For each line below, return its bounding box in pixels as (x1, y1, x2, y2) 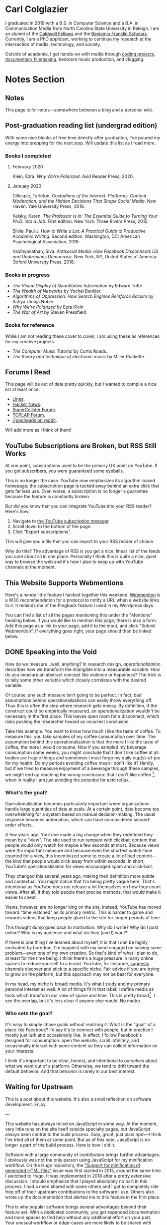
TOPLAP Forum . (12, 412, 46, 418)
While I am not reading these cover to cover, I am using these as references (5, 333, 160, 339)
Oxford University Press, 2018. (12, 259, 76, 265)
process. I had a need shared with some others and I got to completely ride (5, 1183, 159, 1190)
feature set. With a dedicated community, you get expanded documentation (5, 1209, 160, 1215)
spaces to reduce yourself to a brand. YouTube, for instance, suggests (5, 960, 150, 966)
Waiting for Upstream (5, 1083, 73, 1091)
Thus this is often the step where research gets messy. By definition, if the (5, 702, 158, 708)
